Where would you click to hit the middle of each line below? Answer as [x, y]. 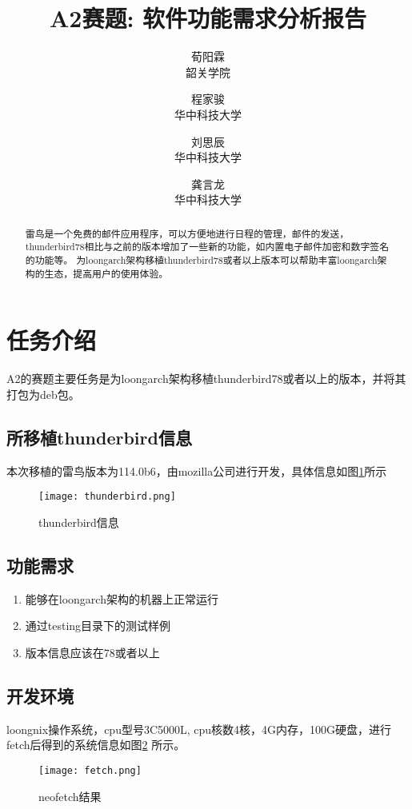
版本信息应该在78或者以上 [92, 652]
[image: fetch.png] [90, 770]
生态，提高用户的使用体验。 [106, 273]
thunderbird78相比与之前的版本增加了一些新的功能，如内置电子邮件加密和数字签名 [207, 247]
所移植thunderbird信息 [99, 437]
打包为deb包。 [43, 394]
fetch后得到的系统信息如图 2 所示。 [96, 745]
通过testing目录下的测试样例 [98, 626]
